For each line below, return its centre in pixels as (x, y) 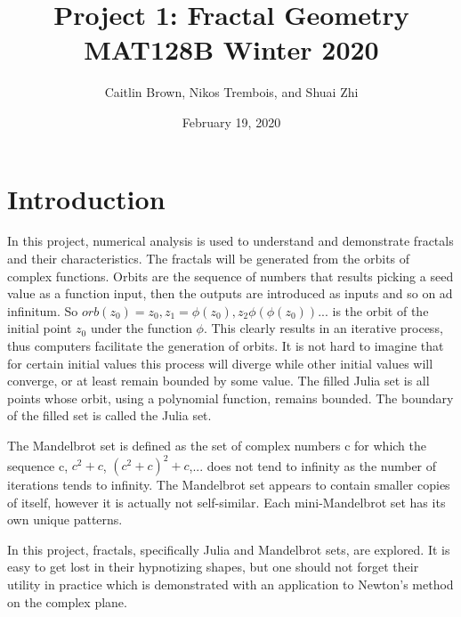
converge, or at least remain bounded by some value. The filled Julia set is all (218, 381)
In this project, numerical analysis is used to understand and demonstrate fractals (230, 241)
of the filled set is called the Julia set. (109, 415)
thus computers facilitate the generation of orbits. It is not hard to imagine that (226, 345)
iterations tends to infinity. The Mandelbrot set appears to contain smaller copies (229, 485)
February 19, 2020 (231, 122)
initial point (40, 328)
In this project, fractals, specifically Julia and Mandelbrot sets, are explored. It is (229, 549)
